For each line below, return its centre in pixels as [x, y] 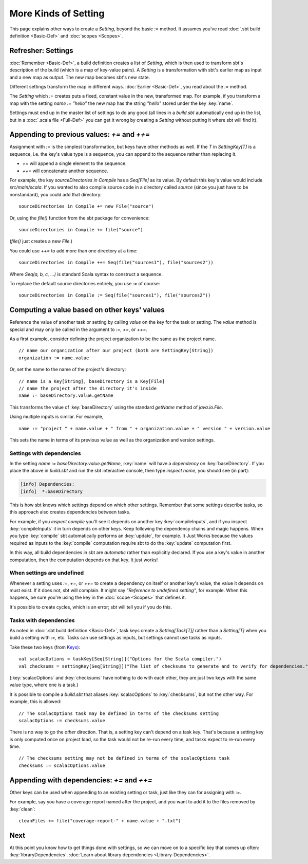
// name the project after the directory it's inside [88, 388]
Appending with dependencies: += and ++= [81, 780]
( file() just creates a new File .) [41, 241]
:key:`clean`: [23, 809]
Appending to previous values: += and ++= [80, 134]
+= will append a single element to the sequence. [74, 163]
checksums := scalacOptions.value [62, 765]
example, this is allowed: [35, 702]
